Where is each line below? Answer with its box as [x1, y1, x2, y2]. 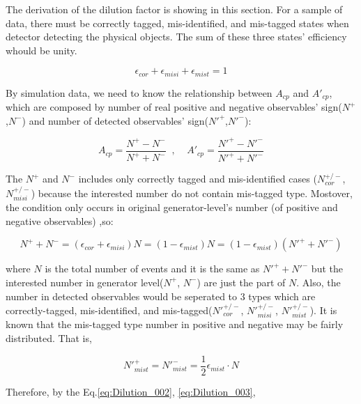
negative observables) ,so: [6, 213, 114, 228]
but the [311, 261, 343, 276]
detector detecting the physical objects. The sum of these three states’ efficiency [6, 29, 347, 44]
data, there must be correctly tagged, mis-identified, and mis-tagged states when [6, 15, 349, 30]
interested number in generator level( [6, 274, 164, 289]
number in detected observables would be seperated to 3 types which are [6, 288, 316, 303]
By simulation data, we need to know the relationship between [6, 85, 272, 100]
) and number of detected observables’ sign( [22, 113, 209, 127]
